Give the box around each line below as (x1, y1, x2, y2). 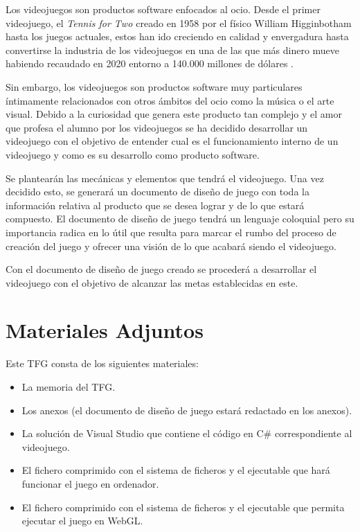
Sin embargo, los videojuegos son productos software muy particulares (6, 79, 303, 94)
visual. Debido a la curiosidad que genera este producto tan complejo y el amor (6, 107, 342, 121)
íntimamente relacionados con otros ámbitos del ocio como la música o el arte (6, 93, 334, 107)
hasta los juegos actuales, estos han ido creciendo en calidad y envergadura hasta (6, 29, 349, 44)
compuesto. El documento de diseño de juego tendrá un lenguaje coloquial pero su (6, 211, 354, 226)
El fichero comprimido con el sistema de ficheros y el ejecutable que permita (21, 499, 345, 514)
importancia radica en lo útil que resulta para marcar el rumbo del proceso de (6, 224, 336, 239)
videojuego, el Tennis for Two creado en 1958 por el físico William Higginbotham (6, 15, 352, 30)
